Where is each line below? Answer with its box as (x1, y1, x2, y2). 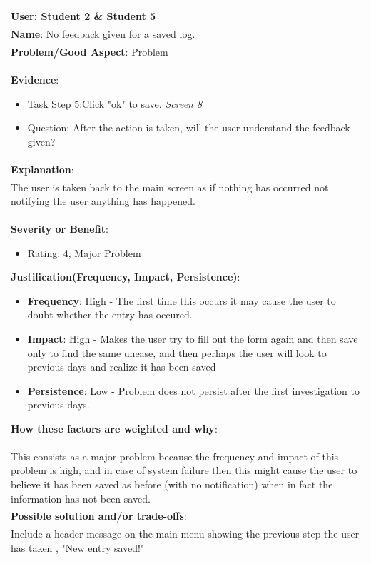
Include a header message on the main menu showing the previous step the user (11, 526, 360, 541)
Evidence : (11, 72, 59, 87)
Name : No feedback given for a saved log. (11, 26, 195, 41)
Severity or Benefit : (11, 221, 108, 236)
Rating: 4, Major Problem (27, 245, 141, 260)
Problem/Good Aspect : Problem (11, 44, 168, 59)
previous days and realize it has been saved (27, 359, 216, 374)
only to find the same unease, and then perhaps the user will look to (27, 345, 327, 360)
